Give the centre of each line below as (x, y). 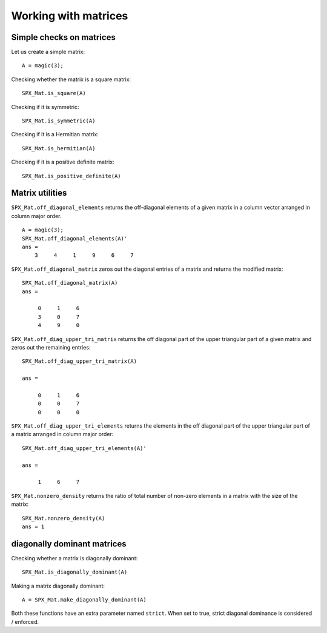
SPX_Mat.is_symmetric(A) (59, 121)
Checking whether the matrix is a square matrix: (71, 79)
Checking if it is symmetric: (45, 107)
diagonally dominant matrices (69, 544)
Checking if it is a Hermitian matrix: (55, 134)
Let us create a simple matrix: (48, 52)
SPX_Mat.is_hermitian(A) (59, 148)
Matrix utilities (39, 193)
